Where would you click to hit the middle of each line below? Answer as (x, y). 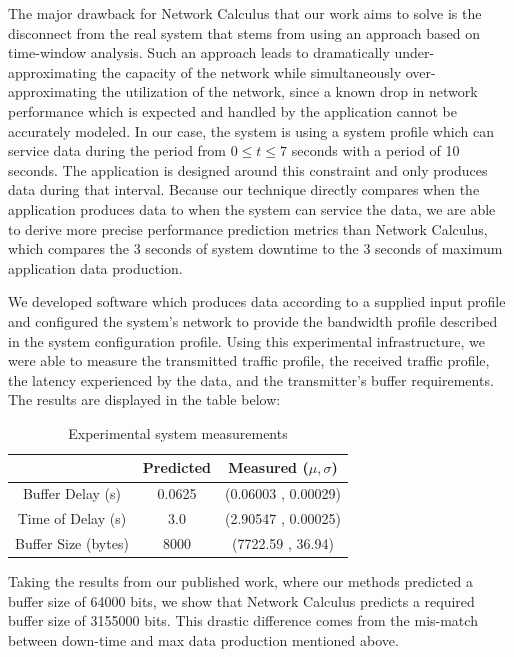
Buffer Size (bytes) (72, 543)
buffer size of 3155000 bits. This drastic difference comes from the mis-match (243, 620)
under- (414, 52)
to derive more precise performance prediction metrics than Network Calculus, (248, 228)
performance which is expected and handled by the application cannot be (232, 110)
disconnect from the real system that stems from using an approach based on (244, 32)
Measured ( (268, 467)
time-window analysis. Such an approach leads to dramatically (199, 52)
